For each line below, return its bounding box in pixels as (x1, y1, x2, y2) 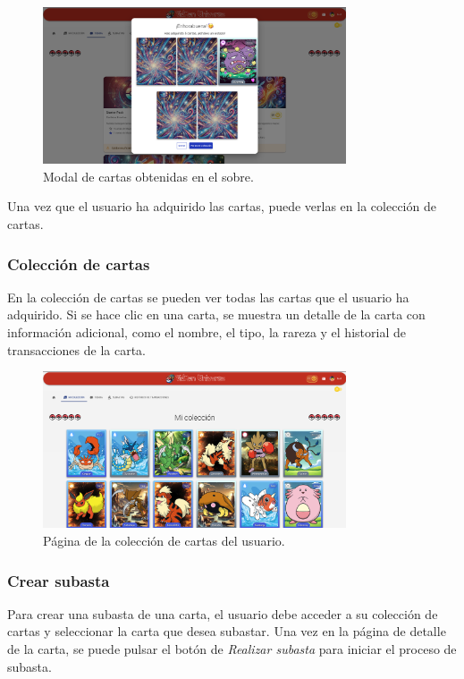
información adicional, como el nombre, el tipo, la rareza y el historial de (7, 323, 406, 341)
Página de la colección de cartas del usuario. (43, 531, 285, 549)
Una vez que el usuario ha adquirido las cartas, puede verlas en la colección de (7, 197, 436, 216)
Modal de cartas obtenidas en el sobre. (43, 166, 254, 185)
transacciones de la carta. (7, 340, 146, 359)
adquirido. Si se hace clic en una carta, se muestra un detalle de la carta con (7, 305, 426, 324)
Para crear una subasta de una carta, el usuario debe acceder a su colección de (7, 604, 438, 623)
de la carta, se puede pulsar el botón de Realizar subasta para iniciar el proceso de (7, 640, 457, 658)
